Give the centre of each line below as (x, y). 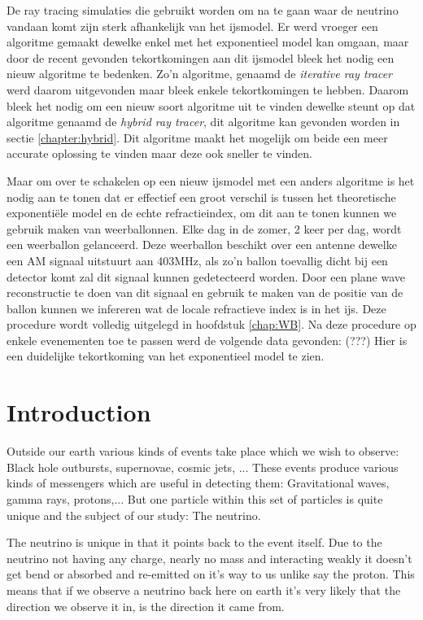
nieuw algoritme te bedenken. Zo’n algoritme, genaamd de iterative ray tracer (199, 74)
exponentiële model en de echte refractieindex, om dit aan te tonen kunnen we (202, 213)
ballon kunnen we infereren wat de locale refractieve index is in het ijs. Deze (196, 308)
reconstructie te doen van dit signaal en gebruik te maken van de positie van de (205, 293)
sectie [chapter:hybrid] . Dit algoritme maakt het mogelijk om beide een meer (197, 137)
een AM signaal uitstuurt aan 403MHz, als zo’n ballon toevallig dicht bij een (197, 260)
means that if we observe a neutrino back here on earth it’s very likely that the (204, 589)
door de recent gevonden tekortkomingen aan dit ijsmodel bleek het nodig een (201, 57)
